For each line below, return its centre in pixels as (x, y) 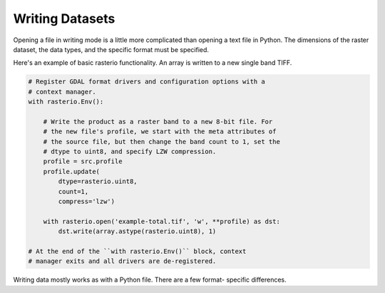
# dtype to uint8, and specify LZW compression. (130, 152)
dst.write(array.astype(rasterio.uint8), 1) (137, 231)
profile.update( (71, 171)
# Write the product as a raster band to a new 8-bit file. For (158, 122)
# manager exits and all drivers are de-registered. (122, 261)
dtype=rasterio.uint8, (98, 181)
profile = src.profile (83, 161)
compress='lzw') (87, 201)
